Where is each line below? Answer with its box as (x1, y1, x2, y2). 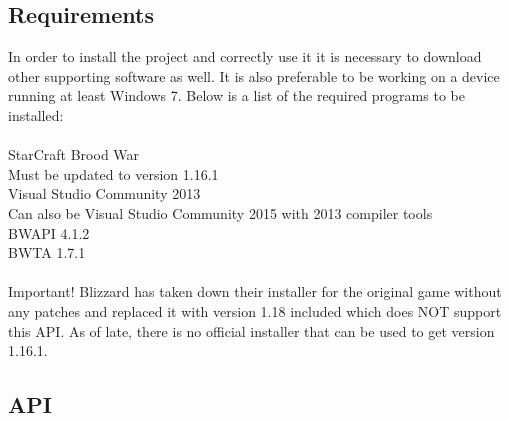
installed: (8, 104, 64, 125)
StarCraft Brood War (8, 144, 140, 165)
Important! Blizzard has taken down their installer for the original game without (8, 281, 502, 302)
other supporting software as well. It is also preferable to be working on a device (8, 65, 500, 86)
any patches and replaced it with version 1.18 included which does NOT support (8, 300, 502, 321)
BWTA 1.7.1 (8, 242, 86, 263)
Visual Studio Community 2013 (8, 183, 201, 204)
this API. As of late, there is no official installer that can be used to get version (8, 320, 495, 341)
